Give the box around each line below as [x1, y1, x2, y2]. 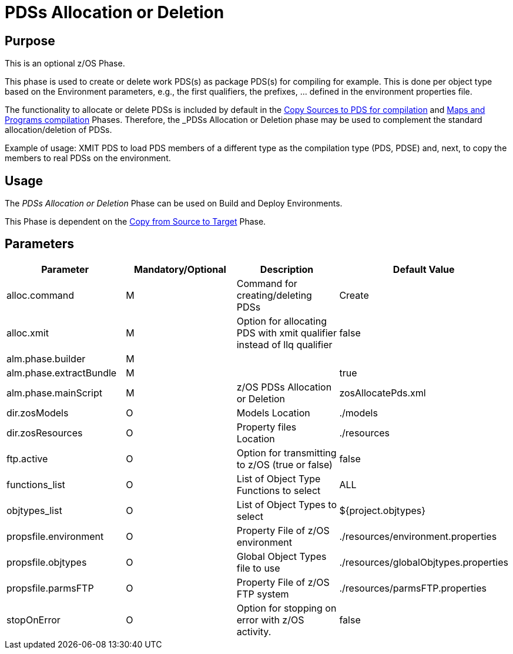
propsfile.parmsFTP [6, 582, 94, 594]
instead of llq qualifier [236, 338, 333, 351]
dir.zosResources [6, 426, 83, 439]
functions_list [6, 478, 65, 490]
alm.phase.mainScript [6, 386, 102, 399]
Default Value [393, 263, 455, 275]
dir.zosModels [6, 406, 69, 419]
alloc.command [6, 289, 75, 301]
